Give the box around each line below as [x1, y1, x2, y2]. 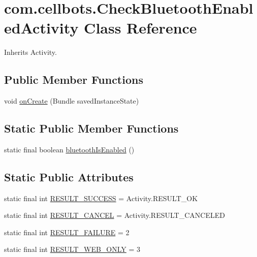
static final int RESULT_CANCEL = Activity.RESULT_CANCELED [4, 210, 225, 220]
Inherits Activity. [4, 47, 57, 57]
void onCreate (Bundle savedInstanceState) [4, 95, 139, 106]
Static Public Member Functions [4, 120, 179, 136]
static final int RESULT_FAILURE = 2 [4, 227, 130, 237]
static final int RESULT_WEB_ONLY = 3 [4, 244, 141, 254]
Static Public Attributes [4, 169, 134, 184]
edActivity [4, 17, 79, 38]
